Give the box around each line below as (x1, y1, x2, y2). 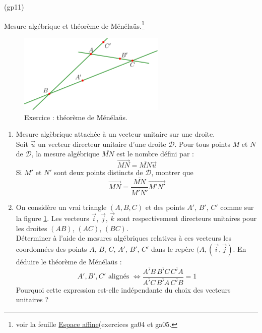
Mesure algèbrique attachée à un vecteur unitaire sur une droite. (16, 129, 215, 139)
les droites (16, 223, 47, 233)
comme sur (220, 202, 254, 212)
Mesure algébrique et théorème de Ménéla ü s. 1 (4, 19, 145, 31)
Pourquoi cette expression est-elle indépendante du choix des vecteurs (16, 284, 231, 295)
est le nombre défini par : (116, 148, 194, 159)
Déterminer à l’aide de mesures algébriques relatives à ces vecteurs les (16, 233, 231, 243)
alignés (108, 273, 129, 281)
